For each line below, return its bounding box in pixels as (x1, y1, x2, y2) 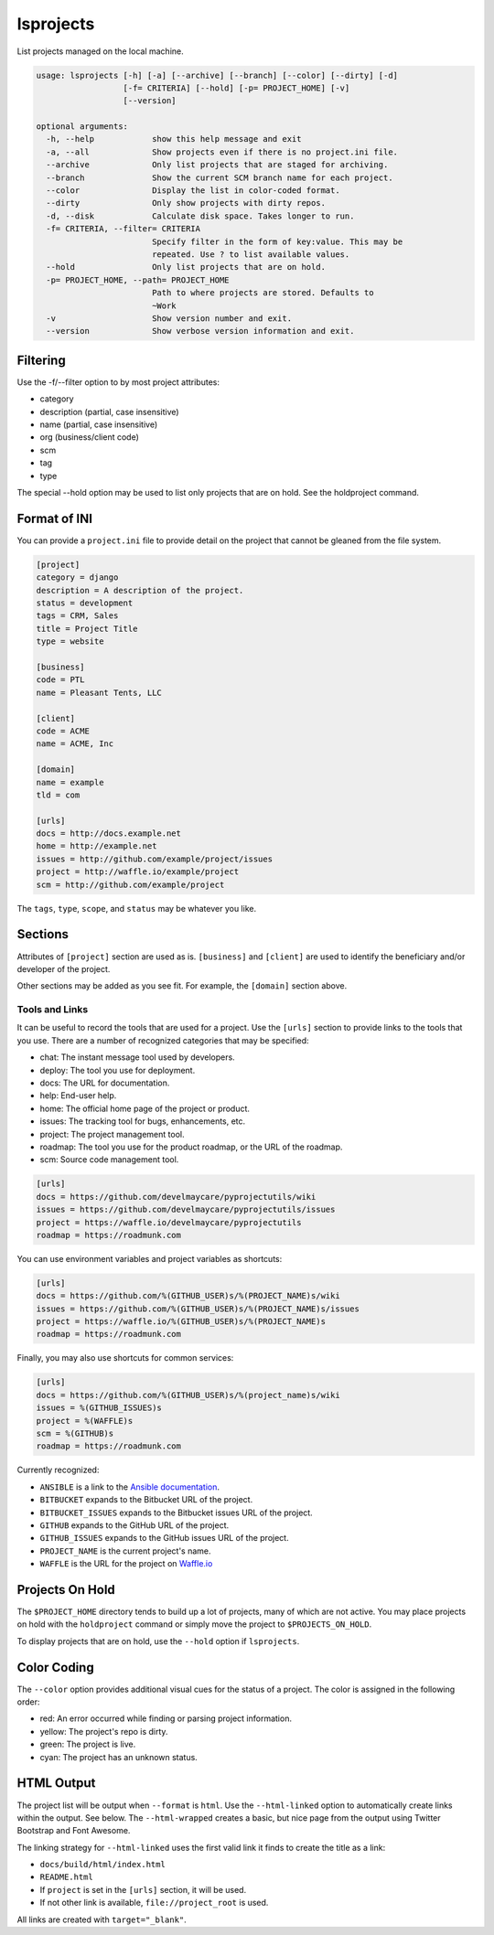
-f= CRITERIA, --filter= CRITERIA (46, 224, 201, 234)
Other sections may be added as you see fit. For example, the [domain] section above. (16, 980, 348, 991)
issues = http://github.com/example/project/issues (36, 853, 274, 864)
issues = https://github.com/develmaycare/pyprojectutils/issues (36, 1204, 336, 1215)
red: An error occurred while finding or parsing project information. (39, 1713, 293, 1724)
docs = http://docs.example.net (36, 829, 182, 839)
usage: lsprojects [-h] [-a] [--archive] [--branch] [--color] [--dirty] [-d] (36, 69, 398, 80)
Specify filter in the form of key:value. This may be (151, 236, 403, 247)
